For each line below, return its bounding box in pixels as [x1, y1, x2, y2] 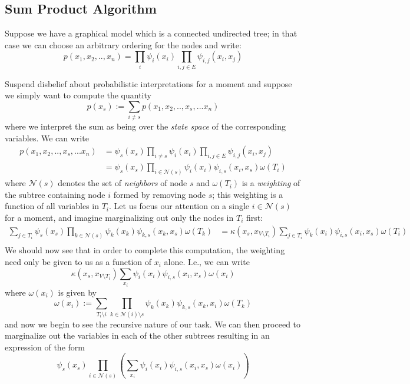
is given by [58, 286, 97, 298]
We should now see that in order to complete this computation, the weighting [5, 244, 285, 256]
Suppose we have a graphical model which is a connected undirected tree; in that [5, 27, 297, 39]
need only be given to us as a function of [5, 256, 152, 268]
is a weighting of [242, 177, 300, 189]
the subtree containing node [5, 188, 105, 200]
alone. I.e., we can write [164, 256, 250, 268]
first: [246, 211, 263, 223]
